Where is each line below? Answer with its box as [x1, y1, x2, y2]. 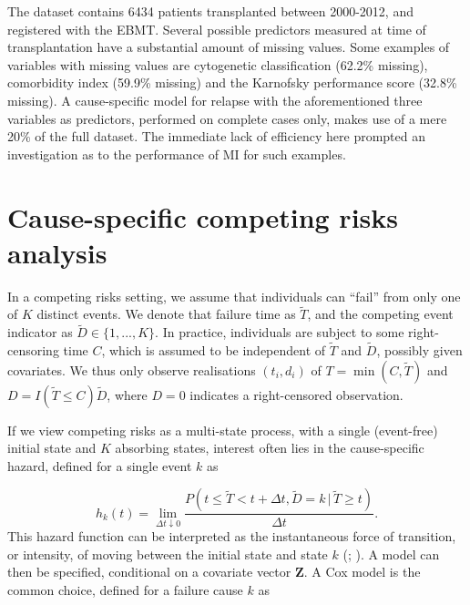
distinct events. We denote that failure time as [36, 304, 296, 323]
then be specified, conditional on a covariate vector [7, 562, 291, 581]
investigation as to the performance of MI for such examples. [7, 144, 346, 163]
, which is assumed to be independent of [101, 341, 326, 360]
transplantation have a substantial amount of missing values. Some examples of [7, 37, 450, 56]
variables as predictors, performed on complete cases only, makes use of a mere [7, 108, 447, 128]
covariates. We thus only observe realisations [7, 360, 256, 379]
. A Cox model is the [303, 562, 421, 581]
